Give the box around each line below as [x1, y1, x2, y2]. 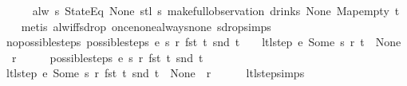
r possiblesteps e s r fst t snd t [11, 49, 203, 65]
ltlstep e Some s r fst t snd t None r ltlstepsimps [6, 64, 305, 81]
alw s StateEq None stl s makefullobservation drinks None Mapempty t [32, 2, 400, 18]
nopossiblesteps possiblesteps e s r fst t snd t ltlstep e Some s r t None [6, 33, 401, 50]
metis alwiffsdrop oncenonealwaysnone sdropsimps [21, 18, 271, 34]
